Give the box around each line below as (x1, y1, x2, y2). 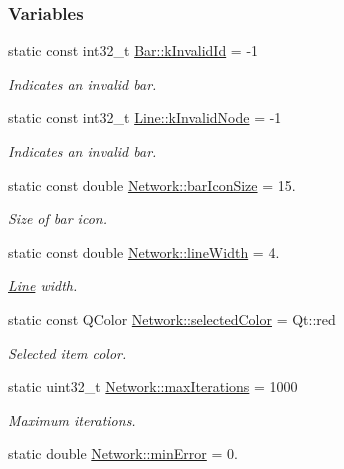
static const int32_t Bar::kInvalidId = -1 (8, 40, 259, 61)
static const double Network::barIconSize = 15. (8, 174, 296, 195)
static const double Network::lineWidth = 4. (8, 241, 280, 262)
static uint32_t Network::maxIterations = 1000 (8, 376, 298, 397)
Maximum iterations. (8, 409, 136, 430)
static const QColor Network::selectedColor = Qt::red (8, 308, 336, 329)
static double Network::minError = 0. (8, 443, 238, 464)
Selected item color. (8, 342, 127, 363)
